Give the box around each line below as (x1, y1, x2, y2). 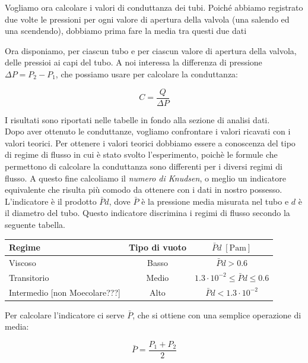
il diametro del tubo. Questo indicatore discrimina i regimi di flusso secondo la (5, 206, 290, 219)
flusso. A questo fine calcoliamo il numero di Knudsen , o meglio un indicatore (5, 171, 286, 184)
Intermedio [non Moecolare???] (9, 286, 120, 298)
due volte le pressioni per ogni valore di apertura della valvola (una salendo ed (5, 12, 290, 25)
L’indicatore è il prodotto (5, 195, 97, 207)
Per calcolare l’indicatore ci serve (5, 308, 125, 321)
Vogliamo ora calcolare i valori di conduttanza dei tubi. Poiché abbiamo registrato (5, 1, 303, 13)
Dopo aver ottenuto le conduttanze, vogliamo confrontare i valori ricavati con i (5, 125, 291, 137)
